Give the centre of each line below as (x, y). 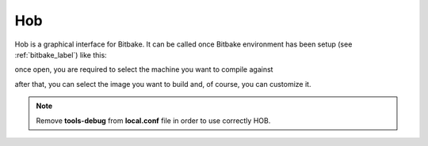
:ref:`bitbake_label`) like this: (61, 54)
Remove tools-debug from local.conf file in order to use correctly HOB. (153, 120)
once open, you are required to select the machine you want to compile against (144, 69)
